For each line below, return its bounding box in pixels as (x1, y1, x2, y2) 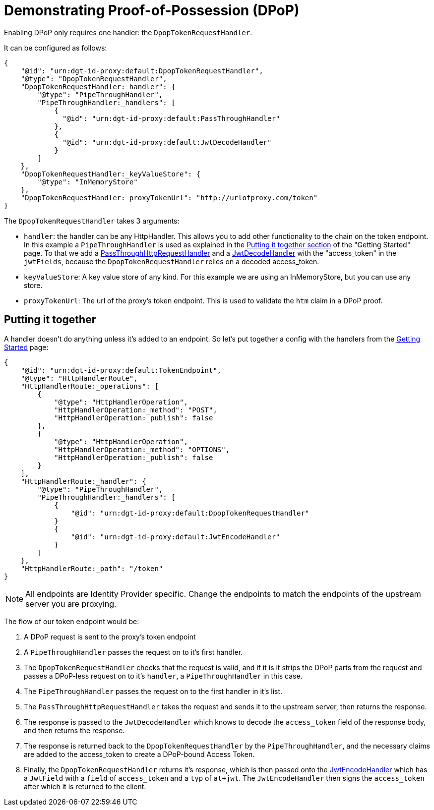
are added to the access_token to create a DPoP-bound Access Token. (24, 750, 255, 758)
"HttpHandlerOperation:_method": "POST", (54, 405, 217, 414)
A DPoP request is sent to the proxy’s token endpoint (24, 632, 196, 641)
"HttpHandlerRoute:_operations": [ (20, 382, 159, 390)
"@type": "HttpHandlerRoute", (20, 374, 138, 382)
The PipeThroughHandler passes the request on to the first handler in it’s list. (24, 687, 283, 695)
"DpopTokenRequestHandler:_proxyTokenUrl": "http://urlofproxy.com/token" (20, 193, 318, 202)
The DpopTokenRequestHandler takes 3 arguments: (4, 216, 180, 225)
